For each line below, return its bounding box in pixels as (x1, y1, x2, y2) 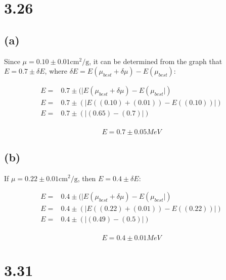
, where (44, 66, 67, 76)
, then (77, 173, 96, 183)
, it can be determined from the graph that (89, 55, 222, 66)
